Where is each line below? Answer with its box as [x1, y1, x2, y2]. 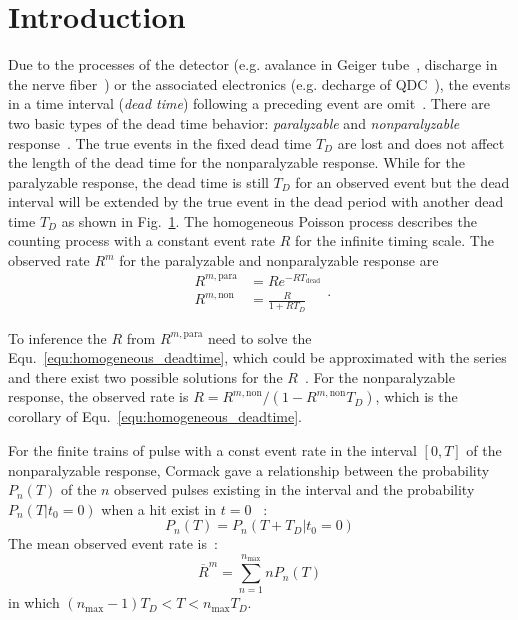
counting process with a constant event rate [8, 230, 276, 251]
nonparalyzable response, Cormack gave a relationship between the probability [8, 459, 490, 480]
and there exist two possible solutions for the [8, 366, 283, 387]
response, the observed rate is [8, 386, 189, 407]
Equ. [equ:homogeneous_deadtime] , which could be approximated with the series [8, 347, 507, 368]
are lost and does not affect [337, 132, 505, 153]
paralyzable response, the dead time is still [8, 171, 269, 192]
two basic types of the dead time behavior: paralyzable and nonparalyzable [8, 112, 460, 133]
